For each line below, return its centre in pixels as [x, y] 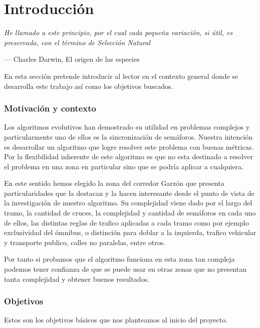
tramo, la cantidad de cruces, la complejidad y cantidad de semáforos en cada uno [130, 213]
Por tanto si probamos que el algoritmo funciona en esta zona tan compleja [119, 259]
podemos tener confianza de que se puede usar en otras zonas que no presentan [125, 269]
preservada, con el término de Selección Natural [77, 42]
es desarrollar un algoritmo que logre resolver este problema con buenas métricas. [129, 146]
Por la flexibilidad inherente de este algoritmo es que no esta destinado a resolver [128, 156]
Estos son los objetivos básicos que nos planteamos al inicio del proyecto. [116, 320]
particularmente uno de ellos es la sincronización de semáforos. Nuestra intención [128, 136]
